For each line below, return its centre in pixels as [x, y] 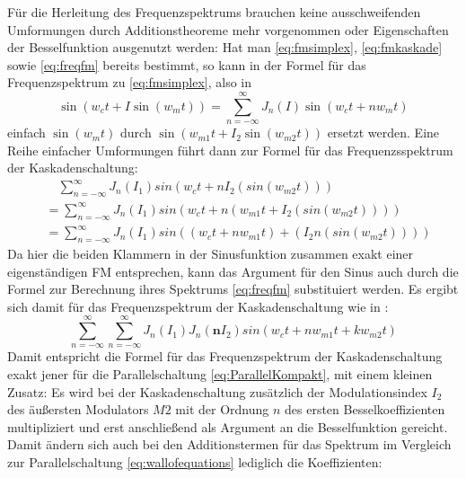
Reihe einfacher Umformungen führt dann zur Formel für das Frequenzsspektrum [230, 150]
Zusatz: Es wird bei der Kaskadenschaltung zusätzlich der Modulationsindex [217, 391]
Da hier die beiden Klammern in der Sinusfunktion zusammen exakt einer [211, 253]
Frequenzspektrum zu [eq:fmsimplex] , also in [129, 82]
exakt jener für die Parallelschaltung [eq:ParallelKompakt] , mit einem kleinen [220, 374]
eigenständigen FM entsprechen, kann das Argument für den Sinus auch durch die [233, 271]
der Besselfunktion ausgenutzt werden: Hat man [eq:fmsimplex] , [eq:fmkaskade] [225, 47]
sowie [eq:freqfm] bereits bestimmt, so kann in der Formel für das [187, 64]
